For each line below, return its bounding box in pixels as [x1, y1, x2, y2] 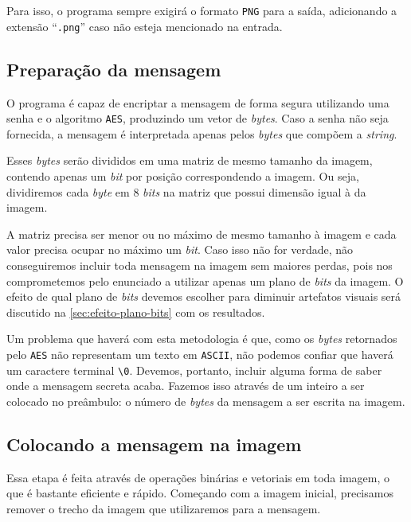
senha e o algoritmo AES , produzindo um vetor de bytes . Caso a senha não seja [6, 110, 389, 127]
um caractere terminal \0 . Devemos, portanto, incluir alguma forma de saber [6, 361, 382, 378]
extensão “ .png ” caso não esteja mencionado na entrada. [6, 18, 283, 34]
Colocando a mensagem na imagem [6, 431, 302, 456]
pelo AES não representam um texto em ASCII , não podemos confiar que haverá [6, 345, 393, 362]
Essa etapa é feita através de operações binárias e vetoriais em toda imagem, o [6, 469, 390, 485]
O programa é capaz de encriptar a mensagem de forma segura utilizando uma [6, 94, 389, 111]
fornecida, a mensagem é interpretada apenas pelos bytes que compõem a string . [6, 125, 397, 142]
